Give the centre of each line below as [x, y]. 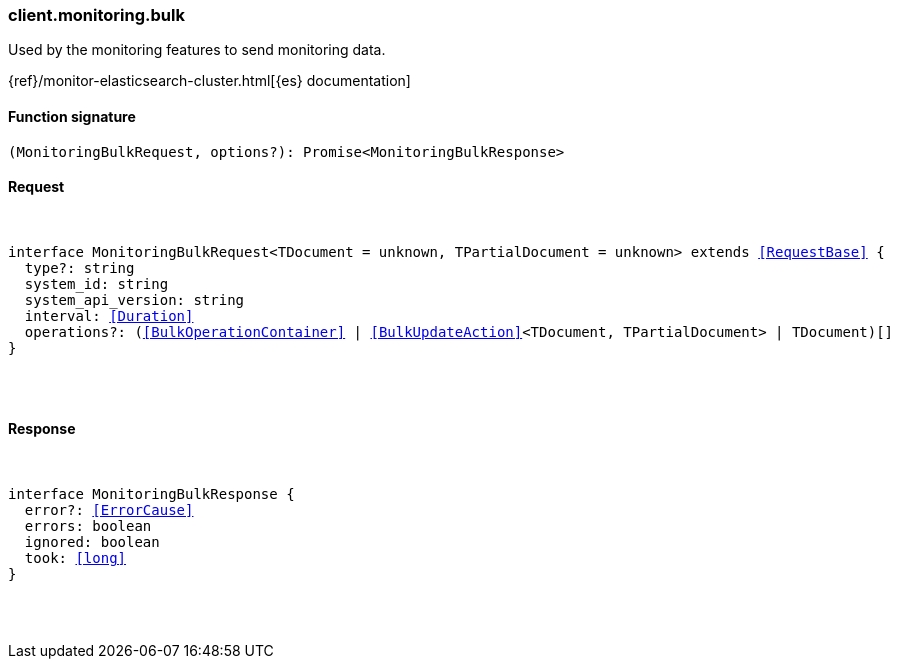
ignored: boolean [92, 542]
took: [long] [75, 558]
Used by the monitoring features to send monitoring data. [197, 50]
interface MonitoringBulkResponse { [151, 494]
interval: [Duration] [109, 315]
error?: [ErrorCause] [109, 510]
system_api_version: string [134, 299]
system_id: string [96, 283]
